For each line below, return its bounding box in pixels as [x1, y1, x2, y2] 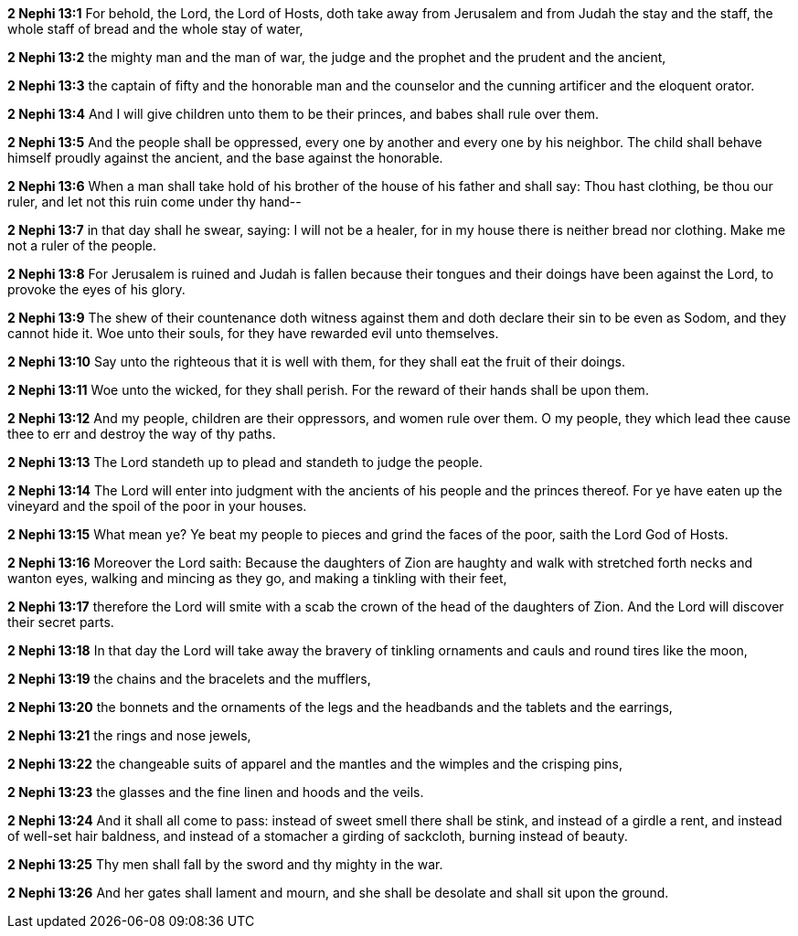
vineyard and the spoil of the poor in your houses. [7, 498, 307, 514]
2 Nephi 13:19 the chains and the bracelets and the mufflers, [7, 671, 371, 686]
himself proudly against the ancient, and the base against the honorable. [7, 150, 443, 165]
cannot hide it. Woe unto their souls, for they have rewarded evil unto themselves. [7, 325, 499, 341]
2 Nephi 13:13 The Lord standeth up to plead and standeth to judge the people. [7, 454, 484, 470]
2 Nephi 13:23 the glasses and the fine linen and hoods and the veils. [7, 784, 424, 800]
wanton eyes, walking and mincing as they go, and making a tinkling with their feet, [7, 570, 507, 586]
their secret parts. [7, 614, 114, 630]
